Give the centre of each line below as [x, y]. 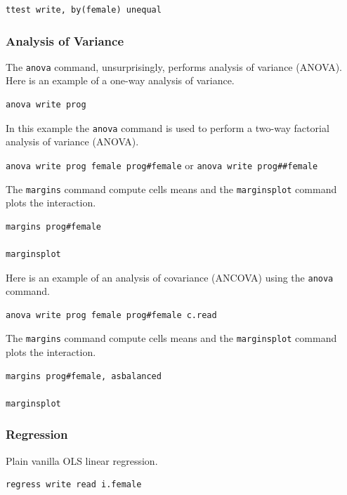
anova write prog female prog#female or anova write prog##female [162, 165]
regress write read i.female [74, 485]
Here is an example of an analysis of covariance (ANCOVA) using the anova [170, 277]
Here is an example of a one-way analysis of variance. [120, 80]
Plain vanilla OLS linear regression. [82, 460]
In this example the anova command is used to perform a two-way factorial [168, 127]
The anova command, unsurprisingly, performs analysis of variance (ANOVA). [174, 66]
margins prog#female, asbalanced [84, 376]
